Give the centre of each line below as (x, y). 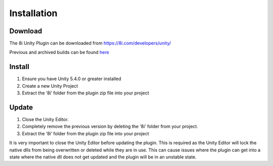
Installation (33, 13)
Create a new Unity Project (50, 86)
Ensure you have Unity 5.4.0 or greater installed (72, 79)
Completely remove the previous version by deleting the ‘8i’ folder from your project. (110, 127)
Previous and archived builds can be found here (59, 52)
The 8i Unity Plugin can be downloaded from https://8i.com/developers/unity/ (90, 43)
